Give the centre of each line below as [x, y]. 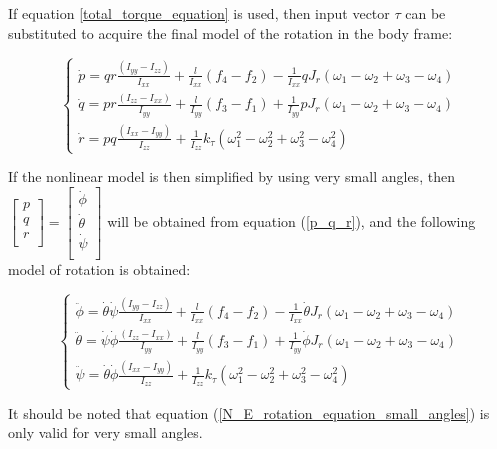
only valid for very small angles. [105, 432]
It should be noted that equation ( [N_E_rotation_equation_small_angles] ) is [249, 412]
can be [425, 13]
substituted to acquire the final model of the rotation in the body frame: [230, 32]
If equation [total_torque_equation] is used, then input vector [199, 13]
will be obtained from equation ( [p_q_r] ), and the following [291, 220]
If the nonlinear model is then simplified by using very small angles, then [231, 176]
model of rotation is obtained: [99, 268]
